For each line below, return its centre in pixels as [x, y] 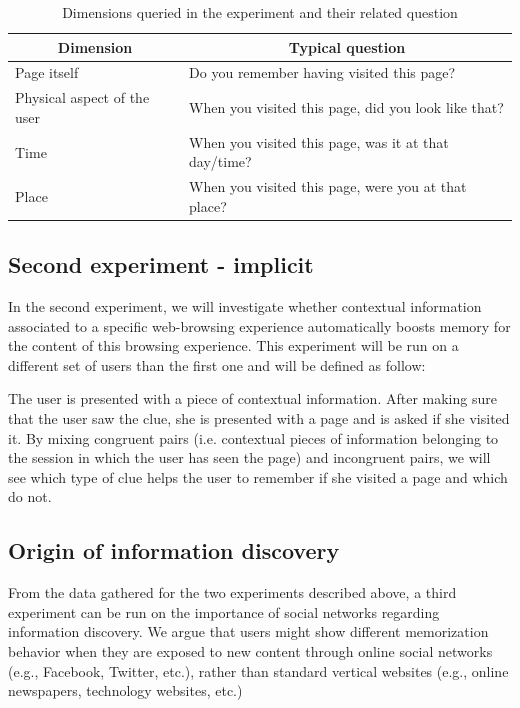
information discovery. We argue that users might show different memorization [248, 631]
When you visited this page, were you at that [328, 186]
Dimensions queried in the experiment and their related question [260, 12]
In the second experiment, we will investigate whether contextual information [245, 306]
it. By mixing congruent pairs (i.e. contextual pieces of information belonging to [253, 437]
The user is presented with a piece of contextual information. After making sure [252, 398]
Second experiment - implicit [161, 264]
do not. [30, 496]
